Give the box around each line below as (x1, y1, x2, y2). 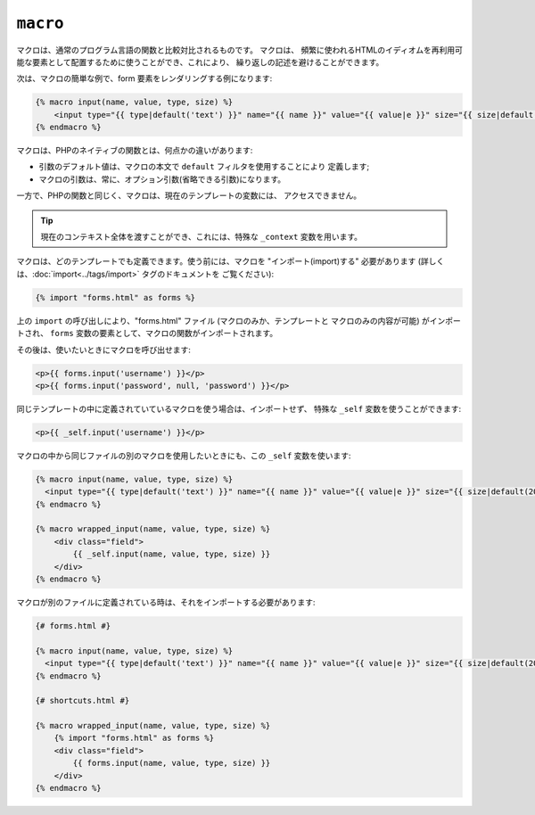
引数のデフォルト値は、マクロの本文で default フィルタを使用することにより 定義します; (38, 161, 370, 172)
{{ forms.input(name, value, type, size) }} (72, 758, 271, 769)
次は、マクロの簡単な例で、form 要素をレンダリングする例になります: (16, 73, 273, 84)
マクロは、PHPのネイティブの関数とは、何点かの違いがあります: (16, 145, 253, 156)
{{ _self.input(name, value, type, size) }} (72, 549, 271, 559)
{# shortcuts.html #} (35, 696, 130, 706)
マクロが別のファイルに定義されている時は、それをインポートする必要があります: (16, 597, 316, 607)
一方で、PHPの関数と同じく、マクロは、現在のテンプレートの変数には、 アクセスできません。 (16, 190, 362, 201)
